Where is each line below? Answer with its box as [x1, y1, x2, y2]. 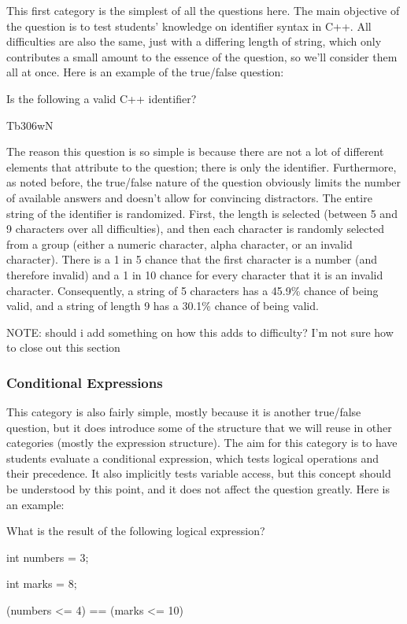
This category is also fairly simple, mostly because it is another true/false [6, 404, 361, 420]
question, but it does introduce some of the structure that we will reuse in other [6, 419, 392, 435]
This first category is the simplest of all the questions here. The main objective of [6, 2, 400, 18]
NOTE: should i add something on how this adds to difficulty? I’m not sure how [6, 323, 394, 340]
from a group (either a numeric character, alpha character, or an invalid [6, 235, 353, 252]
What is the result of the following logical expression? [6, 522, 265, 539]
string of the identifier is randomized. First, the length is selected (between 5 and [6, 205, 398, 221]
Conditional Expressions [6, 372, 163, 392]
